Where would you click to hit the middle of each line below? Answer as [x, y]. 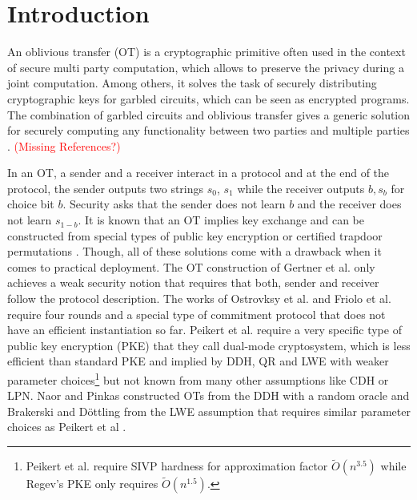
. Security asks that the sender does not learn [174, 204]
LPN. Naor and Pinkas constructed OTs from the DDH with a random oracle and [208, 395]
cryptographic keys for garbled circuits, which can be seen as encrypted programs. [208, 98]
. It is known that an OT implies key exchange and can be [221, 220]
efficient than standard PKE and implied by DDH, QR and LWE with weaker [198, 361]
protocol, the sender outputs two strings [106, 188]
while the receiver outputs [301, 188]
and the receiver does [349, 204]
